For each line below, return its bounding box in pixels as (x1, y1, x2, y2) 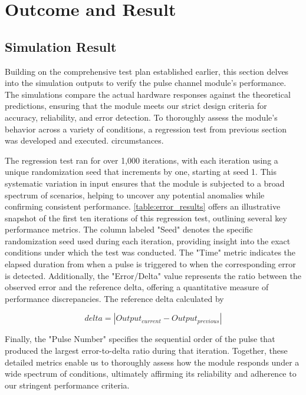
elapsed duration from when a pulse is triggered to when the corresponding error (5, 258, 296, 270)
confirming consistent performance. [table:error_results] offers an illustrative (5, 200, 281, 213)
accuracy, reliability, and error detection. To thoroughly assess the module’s (5, 111, 278, 123)
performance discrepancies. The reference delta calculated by (5, 292, 224, 304)
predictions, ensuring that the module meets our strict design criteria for (5, 99, 267, 112)
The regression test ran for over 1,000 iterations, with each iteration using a (5, 154, 278, 166)
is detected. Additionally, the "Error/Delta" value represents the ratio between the (5, 269, 301, 281)
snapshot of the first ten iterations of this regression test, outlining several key (5, 211, 287, 224)
